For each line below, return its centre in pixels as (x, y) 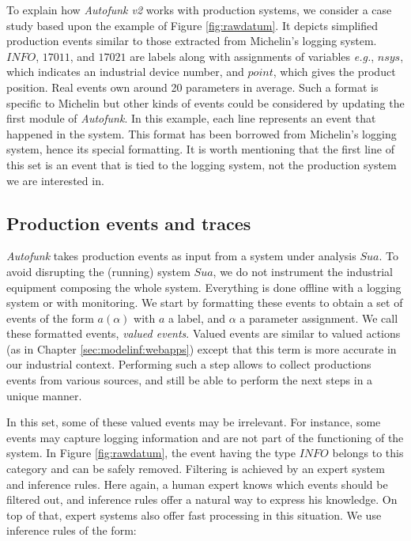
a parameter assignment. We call (319, 318)
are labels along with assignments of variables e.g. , (252, 56)
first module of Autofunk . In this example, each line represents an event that (191, 118)
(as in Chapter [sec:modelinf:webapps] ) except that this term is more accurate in (202, 348)
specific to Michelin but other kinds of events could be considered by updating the (205, 102)
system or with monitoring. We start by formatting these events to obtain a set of (205, 303)
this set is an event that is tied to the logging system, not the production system (202, 164)
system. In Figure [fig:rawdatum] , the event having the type (151, 453)
